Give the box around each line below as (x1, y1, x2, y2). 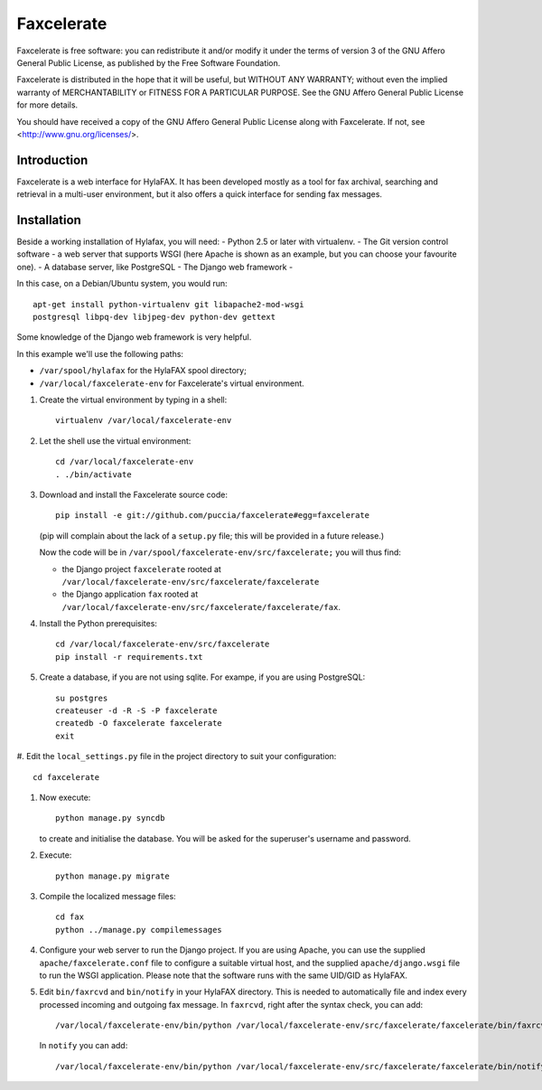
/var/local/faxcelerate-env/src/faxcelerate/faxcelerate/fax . (61, 601, 341, 612)
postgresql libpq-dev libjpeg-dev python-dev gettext (33, 312, 276, 323)
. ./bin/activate (55, 469, 132, 479)
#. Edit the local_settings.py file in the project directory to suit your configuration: (16, 751, 337, 762)
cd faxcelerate (33, 772, 100, 782)
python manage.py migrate (55, 870, 171, 881)
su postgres (55, 692, 108, 703)
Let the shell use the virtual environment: (39, 435, 192, 446)
